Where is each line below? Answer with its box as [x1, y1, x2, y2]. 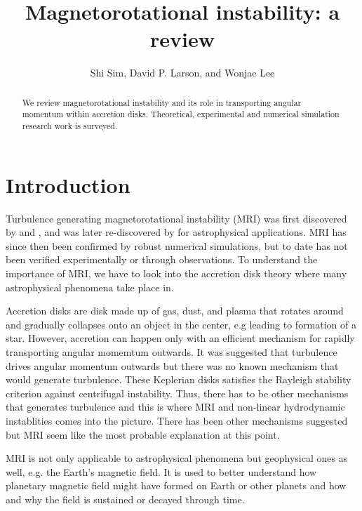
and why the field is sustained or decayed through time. [6, 491, 245, 506]
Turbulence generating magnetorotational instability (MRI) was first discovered [6, 211, 347, 225]
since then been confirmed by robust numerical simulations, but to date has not [6, 238, 348, 253]
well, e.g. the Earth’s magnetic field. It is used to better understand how [6, 464, 317, 479]
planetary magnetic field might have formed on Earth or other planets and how [6, 478, 347, 493]
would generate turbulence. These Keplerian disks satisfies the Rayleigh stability [6, 372, 351, 387]
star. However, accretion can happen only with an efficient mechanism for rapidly [6, 331, 355, 345]
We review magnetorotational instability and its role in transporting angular [22, 96, 302, 108]
